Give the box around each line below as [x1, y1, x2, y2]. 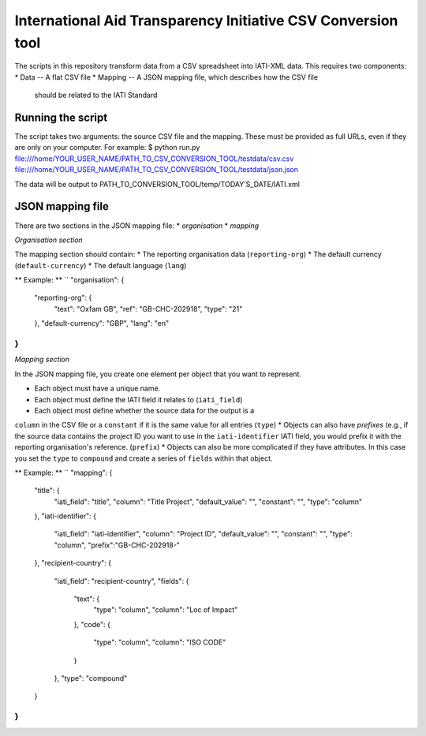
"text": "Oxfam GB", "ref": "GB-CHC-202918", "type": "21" [54, 304, 243, 313]
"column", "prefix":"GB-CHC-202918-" [54, 540, 181, 550]
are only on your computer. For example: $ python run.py [14, 143, 200, 152]
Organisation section [14, 235, 83, 245]
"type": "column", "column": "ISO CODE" [93, 637, 226, 647]
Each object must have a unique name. [34, 383, 161, 394]
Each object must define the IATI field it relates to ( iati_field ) [34, 394, 243, 404]
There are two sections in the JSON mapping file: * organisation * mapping [14, 221, 260, 230]
